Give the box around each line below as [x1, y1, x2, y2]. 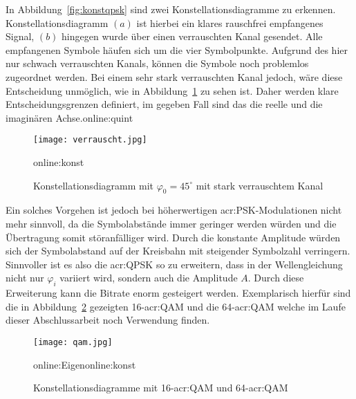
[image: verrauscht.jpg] [33, 135, 147, 145]
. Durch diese [247, 270, 304, 285]
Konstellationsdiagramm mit [33, 178, 154, 192]
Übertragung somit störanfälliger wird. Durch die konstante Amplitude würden [6, 230, 341, 244]
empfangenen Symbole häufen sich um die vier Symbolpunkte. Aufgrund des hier [6, 42, 348, 57]
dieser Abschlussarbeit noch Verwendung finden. [6, 313, 210, 327]
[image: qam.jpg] [33, 337, 113, 347]
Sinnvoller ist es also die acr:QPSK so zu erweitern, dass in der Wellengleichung [6, 257, 343, 271]
